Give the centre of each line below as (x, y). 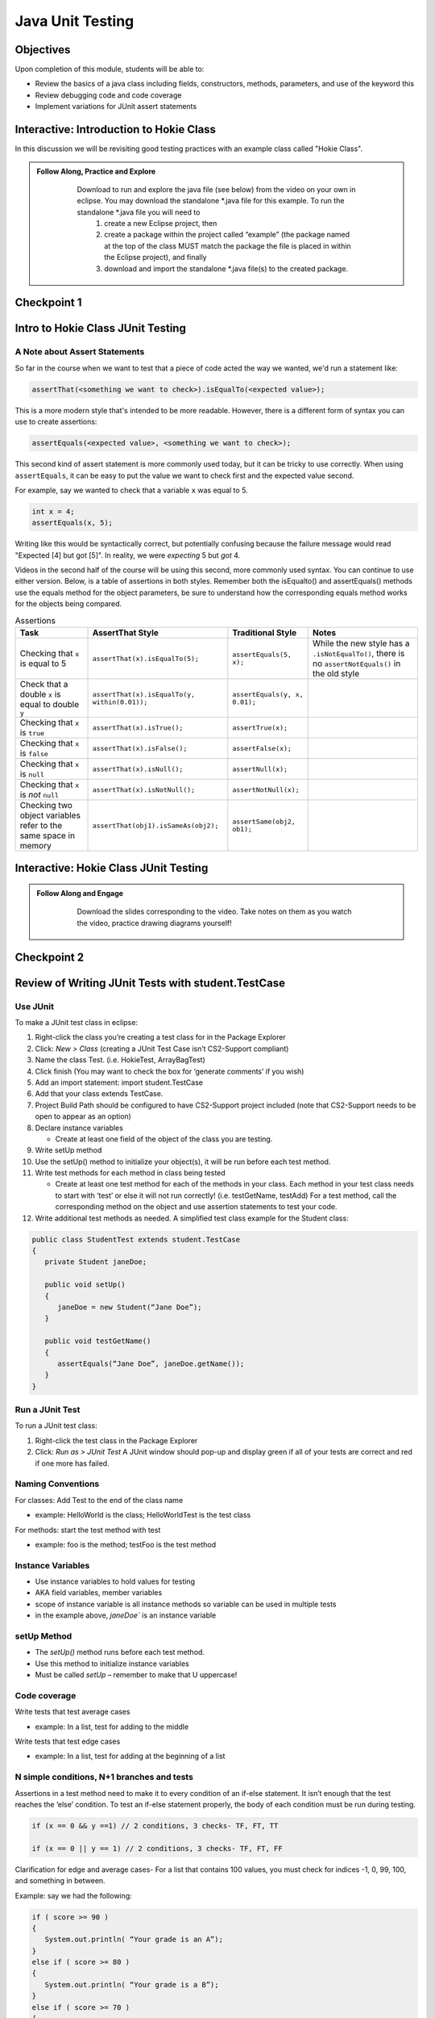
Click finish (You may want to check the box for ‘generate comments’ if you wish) (170, 1071)
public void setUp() (85, 1285)
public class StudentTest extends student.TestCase (136, 1239)
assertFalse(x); (262, 748)
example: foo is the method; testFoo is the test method (126, 1544)
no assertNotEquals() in (356, 664)
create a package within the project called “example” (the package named (227, 235)
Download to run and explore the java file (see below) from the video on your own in (216, 189)
